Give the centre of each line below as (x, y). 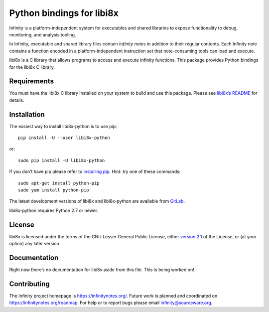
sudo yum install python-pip (54, 190)
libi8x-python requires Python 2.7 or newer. (54, 210)
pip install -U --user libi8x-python (64, 138)
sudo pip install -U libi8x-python (62, 160)
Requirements (32, 81)
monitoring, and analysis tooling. (43, 34)
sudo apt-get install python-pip (59, 183)
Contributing (29, 284)
